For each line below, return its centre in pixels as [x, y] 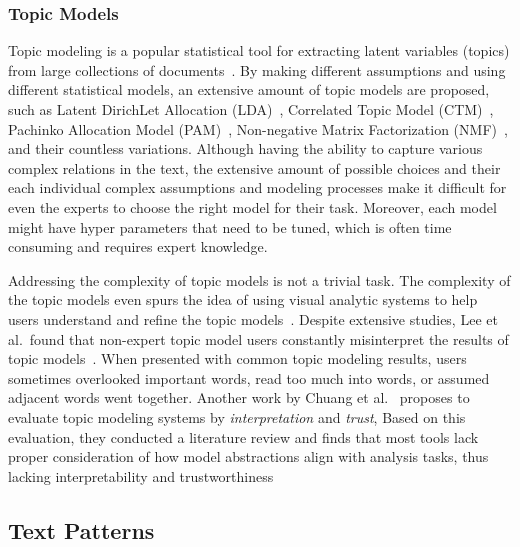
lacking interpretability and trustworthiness [141, 475]
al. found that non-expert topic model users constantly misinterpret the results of [258, 338]
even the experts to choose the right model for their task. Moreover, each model [252, 206]
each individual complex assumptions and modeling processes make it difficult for [257, 187]
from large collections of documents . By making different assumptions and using [257, 69]
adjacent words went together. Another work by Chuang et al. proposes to [239, 397]
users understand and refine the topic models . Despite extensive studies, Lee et [253, 318]
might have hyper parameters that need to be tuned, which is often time [230, 226]
